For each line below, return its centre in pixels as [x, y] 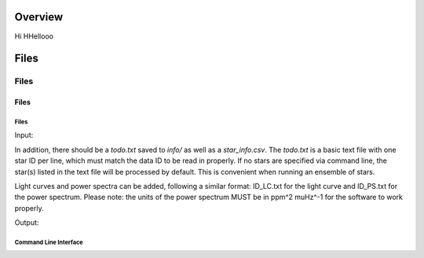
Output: [27, 223]
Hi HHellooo [34, 36]
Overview [39, 17]
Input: [24, 135]
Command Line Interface [49, 242]
